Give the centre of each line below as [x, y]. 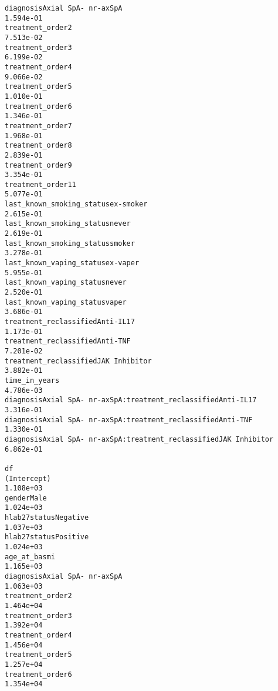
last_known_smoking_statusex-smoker [76, 204]
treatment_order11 [40, 184]
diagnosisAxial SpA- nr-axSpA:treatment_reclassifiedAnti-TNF [129, 420]
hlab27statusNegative [47, 518]
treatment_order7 [38, 126]
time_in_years [32, 380]
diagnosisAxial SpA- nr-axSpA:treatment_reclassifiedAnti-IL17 [131, 400]
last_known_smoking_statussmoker [70, 243]
